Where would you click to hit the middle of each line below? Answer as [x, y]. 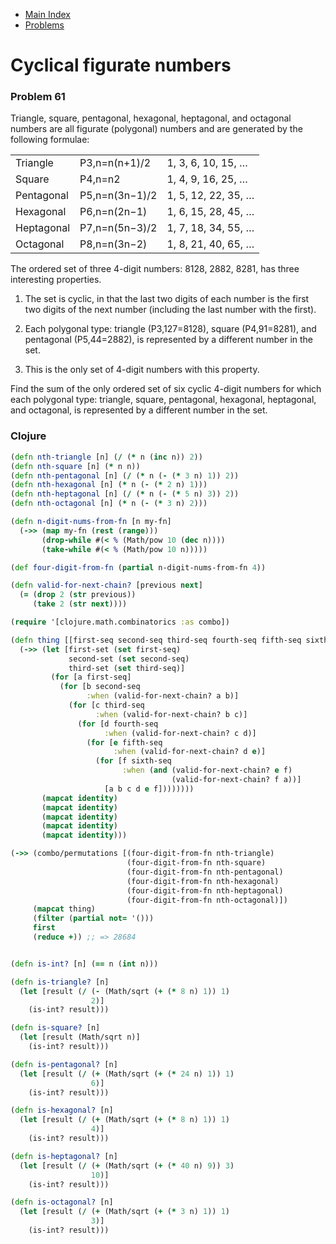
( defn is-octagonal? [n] [62, 1202]
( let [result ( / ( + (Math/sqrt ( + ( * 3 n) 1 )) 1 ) [124, 1212]
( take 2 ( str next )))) [80, 604]
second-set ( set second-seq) [129, 659]
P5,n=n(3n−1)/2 [118, 196]
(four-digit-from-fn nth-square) [196, 863]
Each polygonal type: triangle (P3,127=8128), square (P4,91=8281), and [170, 329]
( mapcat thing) [64, 909]
